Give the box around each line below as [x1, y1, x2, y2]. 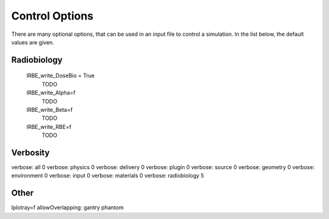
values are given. [11, 38, 54, 46]
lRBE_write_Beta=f [26, 106, 73, 113]
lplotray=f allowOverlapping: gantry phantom [11, 204, 124, 211]
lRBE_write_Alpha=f [26, 89, 76, 97]
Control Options [11, 9, 94, 23]
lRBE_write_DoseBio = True [26, 72, 95, 79]
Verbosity [11, 147, 50, 158]
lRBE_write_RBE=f [26, 123, 72, 130]
